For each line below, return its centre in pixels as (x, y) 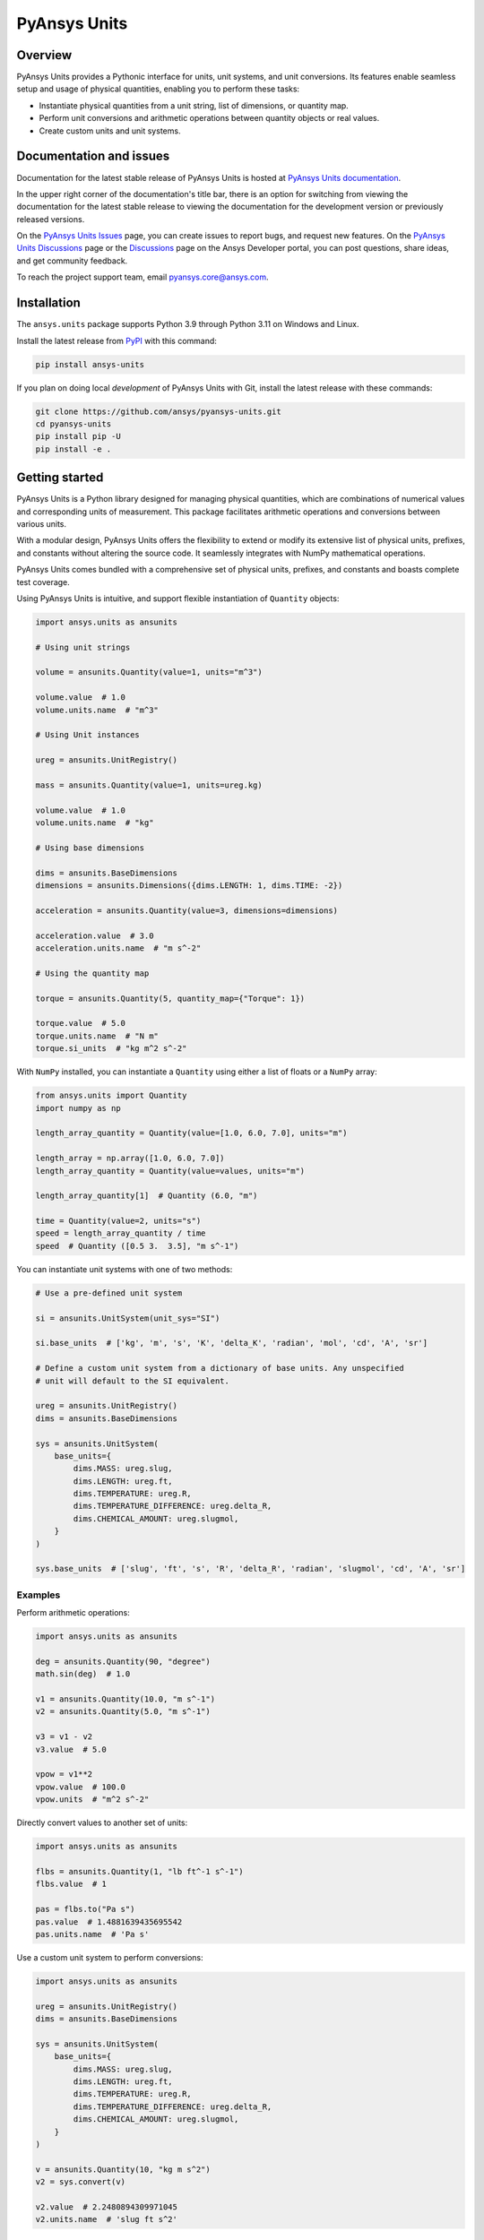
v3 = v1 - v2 (64, 1737)
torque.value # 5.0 (80, 1023)
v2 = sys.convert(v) (80, 2182)
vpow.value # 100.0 (80, 1787)
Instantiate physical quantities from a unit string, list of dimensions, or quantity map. (194, 105)
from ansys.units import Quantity (111, 1096)
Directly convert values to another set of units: (102, 1822)
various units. (42, 523)
